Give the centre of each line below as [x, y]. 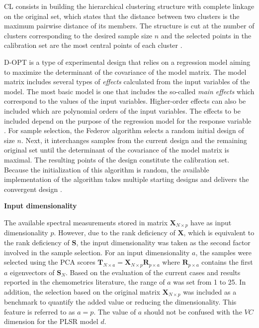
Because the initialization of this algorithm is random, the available [107, 169]
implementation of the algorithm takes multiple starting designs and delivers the [127, 179]
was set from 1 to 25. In [210, 282]
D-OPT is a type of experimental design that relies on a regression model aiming [127, 62]
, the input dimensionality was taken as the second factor [163, 242]
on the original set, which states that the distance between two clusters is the [122, 16]
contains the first [227, 262]
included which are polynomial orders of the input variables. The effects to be [122, 110]
